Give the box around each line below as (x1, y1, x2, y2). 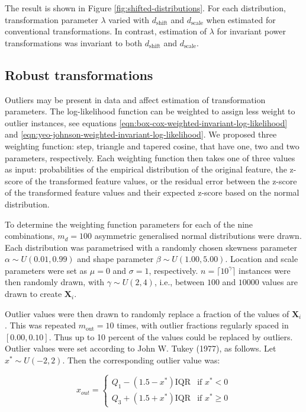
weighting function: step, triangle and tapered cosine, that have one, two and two (5, 139, 299, 152)
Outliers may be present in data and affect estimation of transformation (5, 93, 266, 106)
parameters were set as (5, 264, 88, 276)
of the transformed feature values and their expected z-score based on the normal (5, 186, 299, 199)
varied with (108, 13, 150, 25)
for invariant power (217, 25, 286, 37)
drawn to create (5, 288, 62, 300)
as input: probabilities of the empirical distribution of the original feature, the (5, 163, 287, 175)
